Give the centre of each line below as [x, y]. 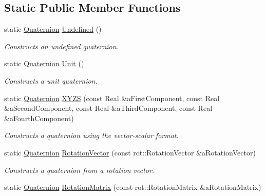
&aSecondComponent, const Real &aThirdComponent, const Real [108, 108]
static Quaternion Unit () [44, 63]
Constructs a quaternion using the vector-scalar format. [91, 135]
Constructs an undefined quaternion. [61, 46]
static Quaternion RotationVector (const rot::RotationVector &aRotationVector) [130, 152]
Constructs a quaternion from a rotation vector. [79, 170]
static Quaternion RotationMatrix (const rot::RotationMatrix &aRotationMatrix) [133, 187]
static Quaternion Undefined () [53, 29]
